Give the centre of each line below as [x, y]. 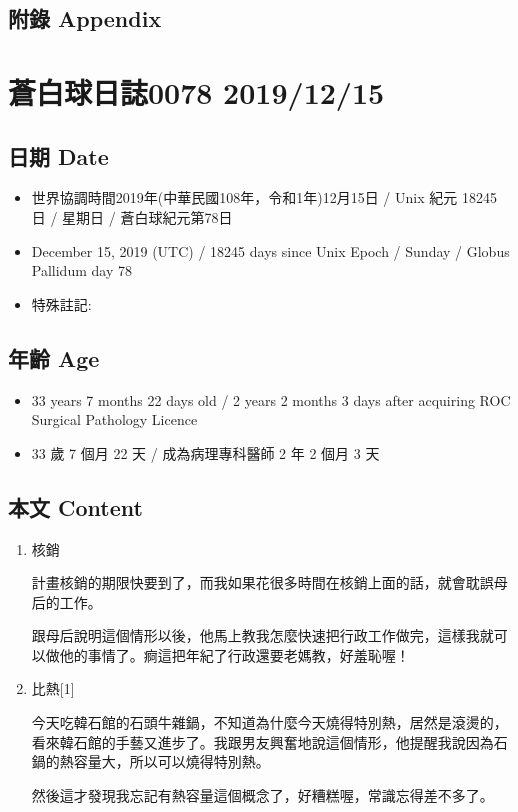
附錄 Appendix [85, 18]
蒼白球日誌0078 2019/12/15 [196, 91]
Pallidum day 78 [81, 270]
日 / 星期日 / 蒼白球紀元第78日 [132, 216]
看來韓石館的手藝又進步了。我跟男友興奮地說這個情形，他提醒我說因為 [262, 741]
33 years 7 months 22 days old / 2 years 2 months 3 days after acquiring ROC [271, 399]
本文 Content [75, 506]
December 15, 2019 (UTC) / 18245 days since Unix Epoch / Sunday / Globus [270, 250]
